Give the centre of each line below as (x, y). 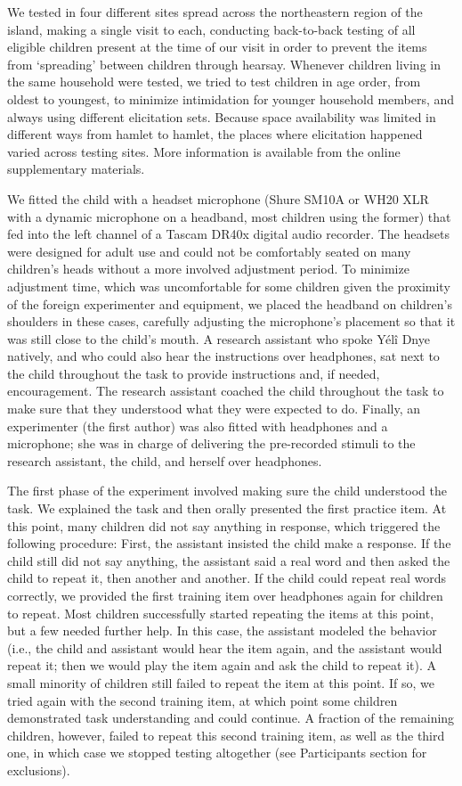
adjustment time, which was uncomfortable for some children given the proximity (229, 286)
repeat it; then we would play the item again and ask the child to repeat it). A (222, 665)
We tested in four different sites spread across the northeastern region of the (215, 12)
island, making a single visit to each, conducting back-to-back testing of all (211, 29)
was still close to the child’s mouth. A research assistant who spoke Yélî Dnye (219, 338)
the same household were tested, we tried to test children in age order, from (214, 82)
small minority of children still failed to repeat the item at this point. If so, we (221, 682)
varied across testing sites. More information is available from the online (204, 151)
